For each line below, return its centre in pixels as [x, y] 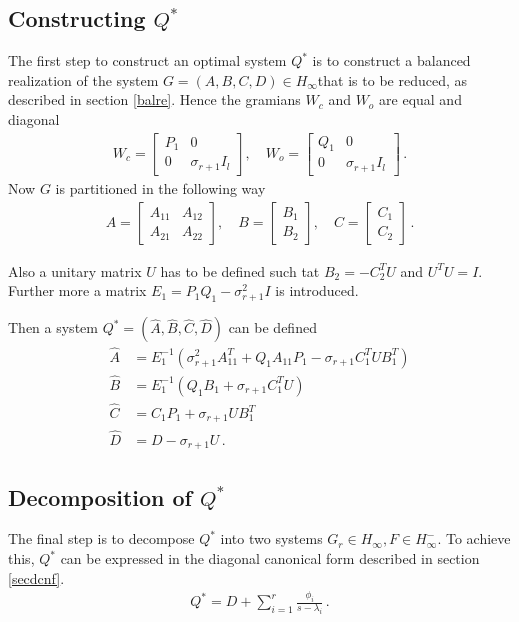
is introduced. [317, 290]
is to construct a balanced [391, 60]
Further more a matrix [77, 290]
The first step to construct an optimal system [147, 60]
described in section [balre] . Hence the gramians [154, 99]
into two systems [271, 538]
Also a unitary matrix [75, 270]
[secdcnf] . [36, 577]
